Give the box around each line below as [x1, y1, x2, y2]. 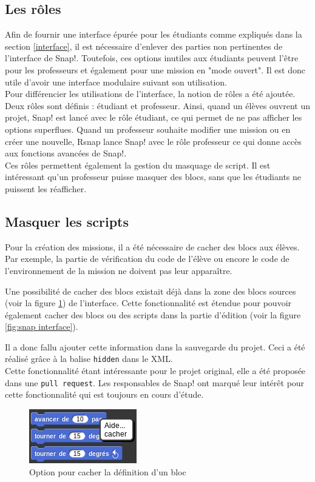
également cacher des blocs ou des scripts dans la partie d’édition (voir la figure [5, 308, 301, 321]
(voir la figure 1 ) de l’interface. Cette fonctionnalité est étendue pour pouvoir [5, 296, 292, 309]
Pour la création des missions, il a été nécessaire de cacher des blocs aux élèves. [5, 240, 300, 253]
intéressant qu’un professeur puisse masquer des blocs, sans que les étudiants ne [5, 170, 302, 183]
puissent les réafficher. [5, 182, 87, 195]
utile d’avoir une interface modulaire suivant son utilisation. [5, 75, 227, 88]
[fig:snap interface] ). [5, 320, 78, 333]
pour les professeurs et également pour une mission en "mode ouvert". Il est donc [5, 63, 305, 76]
